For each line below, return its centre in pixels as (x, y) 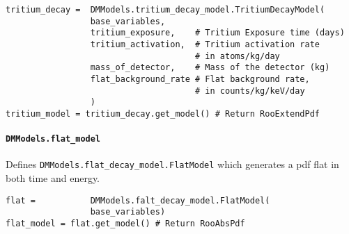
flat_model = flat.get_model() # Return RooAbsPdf (125, 223)
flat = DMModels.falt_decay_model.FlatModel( (138, 200)
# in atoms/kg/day (238, 56)
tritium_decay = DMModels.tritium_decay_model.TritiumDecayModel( (165, 10)
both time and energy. (53, 178)
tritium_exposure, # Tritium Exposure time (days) (217, 33)
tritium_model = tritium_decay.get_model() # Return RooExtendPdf (163, 114)
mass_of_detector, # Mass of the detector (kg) (210, 68)
